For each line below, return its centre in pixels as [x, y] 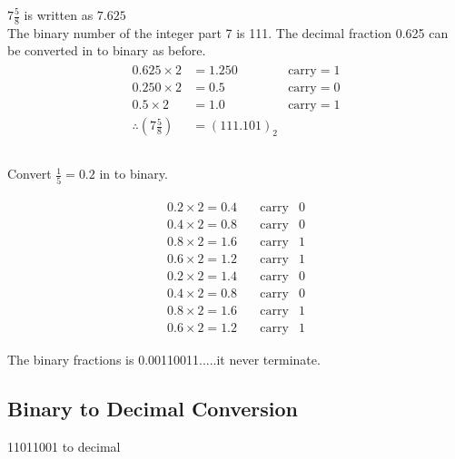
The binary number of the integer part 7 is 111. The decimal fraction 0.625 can [228, 32]
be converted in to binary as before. [107, 50]
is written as [59, 15]
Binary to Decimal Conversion [153, 408]
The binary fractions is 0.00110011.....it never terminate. [164, 359]
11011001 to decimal [64, 446]
